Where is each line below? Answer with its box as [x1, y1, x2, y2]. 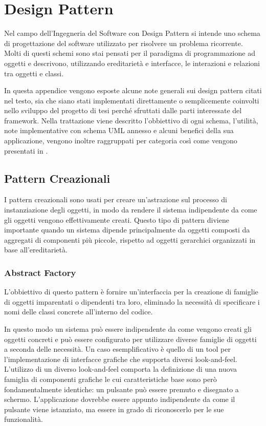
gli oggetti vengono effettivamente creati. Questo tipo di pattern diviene [4, 214, 229, 225]
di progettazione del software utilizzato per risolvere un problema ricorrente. [4, 37, 243, 48]
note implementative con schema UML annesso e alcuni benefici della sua [4, 125, 234, 136]
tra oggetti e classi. [4, 68, 64, 78]
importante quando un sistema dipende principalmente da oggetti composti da [4, 224, 250, 235]
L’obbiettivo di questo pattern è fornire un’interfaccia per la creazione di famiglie [4, 286, 258, 297]
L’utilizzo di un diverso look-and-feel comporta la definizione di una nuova [4, 364, 237, 374]
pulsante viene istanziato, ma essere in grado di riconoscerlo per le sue [4, 403, 224, 414]
